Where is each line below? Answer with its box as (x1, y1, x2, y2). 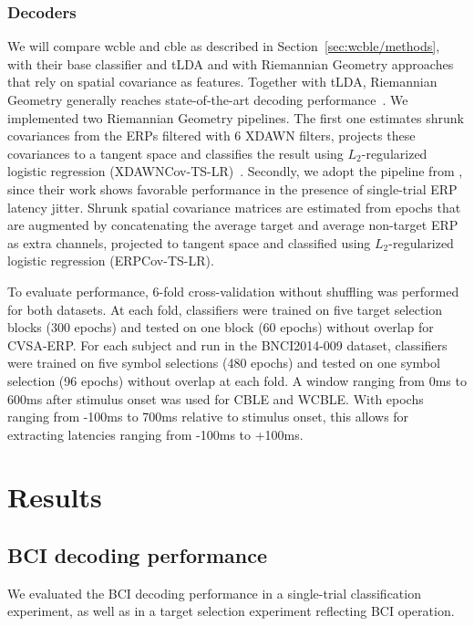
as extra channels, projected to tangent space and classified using (7, 233, 371, 252)
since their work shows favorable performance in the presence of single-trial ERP (7, 179, 458, 198)
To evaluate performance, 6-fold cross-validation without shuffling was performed (7, 281, 459, 300)
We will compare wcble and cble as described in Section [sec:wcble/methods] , (7, 37, 440, 56)
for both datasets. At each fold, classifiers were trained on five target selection (7, 299, 443, 318)
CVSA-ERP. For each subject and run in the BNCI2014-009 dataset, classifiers (7, 335, 448, 354)
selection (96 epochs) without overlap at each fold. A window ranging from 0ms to (7, 370, 467, 390)
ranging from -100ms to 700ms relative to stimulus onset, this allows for (7, 407, 409, 426)
